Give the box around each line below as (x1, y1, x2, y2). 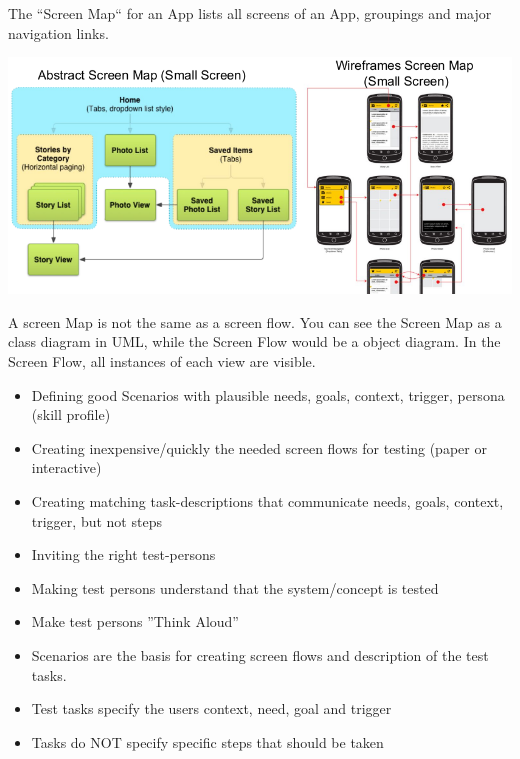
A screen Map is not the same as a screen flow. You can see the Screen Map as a (8, 311, 502, 332)
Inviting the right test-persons (31, 544, 216, 565)
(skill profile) (31, 404, 111, 425)
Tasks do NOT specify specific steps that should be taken (31, 731, 384, 752)
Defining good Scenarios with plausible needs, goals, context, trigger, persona (31, 384, 505, 405)
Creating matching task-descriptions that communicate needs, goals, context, (31, 491, 504, 512)
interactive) (31, 457, 102, 478)
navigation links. (8, 22, 109, 43)
